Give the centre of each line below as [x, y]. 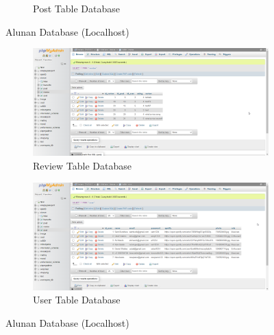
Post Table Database [76, 8]
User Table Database [77, 300]
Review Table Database [82, 165]
